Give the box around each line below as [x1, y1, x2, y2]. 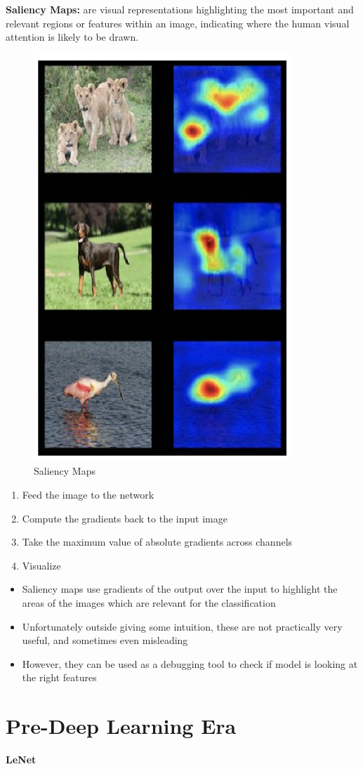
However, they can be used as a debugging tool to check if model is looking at [22, 656, 358, 671]
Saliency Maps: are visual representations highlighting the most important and [6, 2, 354, 16]
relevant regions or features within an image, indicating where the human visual [6, 15, 350, 30]
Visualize [22, 558, 61, 572]
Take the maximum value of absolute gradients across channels [22, 534, 293, 549]
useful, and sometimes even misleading [22, 633, 188, 648]
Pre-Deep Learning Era [6, 711, 237, 740]
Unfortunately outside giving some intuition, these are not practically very [22, 619, 343, 633]
